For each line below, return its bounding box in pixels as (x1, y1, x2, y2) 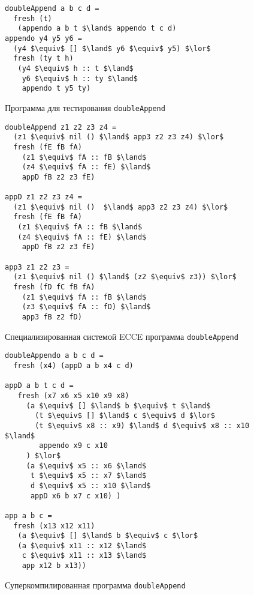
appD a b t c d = (5, 381, 74, 390)
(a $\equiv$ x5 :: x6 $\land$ (26, 461, 147, 470)
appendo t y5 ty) (22, 84, 91, 93)
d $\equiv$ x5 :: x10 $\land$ (30, 481, 151, 490)
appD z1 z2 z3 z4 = (5, 193, 82, 202)
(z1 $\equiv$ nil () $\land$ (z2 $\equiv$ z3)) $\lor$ (13, 273, 237, 282)
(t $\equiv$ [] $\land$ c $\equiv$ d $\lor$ (35, 411, 215, 420)
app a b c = (5, 511, 52, 520)
